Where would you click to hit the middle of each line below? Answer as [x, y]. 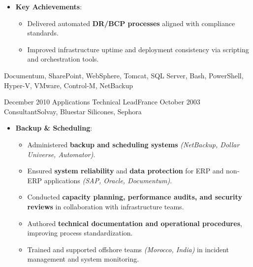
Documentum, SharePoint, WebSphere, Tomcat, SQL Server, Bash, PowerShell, [124, 75]
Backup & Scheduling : [54, 128]
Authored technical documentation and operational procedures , [135, 223]
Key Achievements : [49, 6]
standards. [43, 33]
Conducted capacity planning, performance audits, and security [135, 197]
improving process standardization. [80, 233]
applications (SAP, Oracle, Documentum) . [108, 180]
